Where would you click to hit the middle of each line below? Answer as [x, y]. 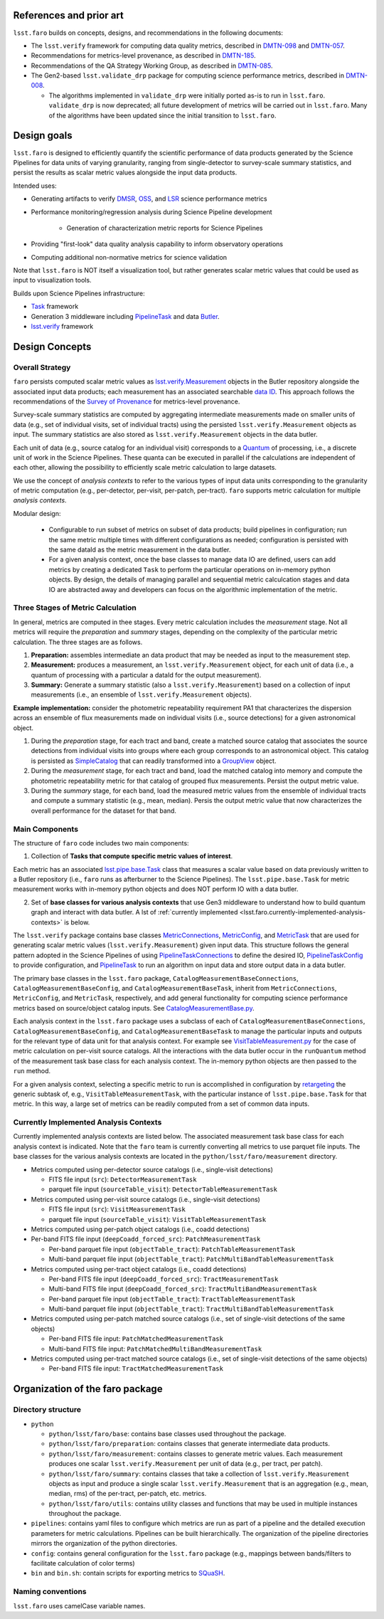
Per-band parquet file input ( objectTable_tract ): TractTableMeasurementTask [172, 1299]
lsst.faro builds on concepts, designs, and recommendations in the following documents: [148, 33]
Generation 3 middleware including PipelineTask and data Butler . [125, 316]
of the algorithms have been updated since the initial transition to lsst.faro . [162, 115]
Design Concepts [52, 346]
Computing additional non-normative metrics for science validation [129, 257]
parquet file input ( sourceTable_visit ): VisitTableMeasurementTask [158, 1219]
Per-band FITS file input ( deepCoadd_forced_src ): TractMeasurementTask [164, 1279]
